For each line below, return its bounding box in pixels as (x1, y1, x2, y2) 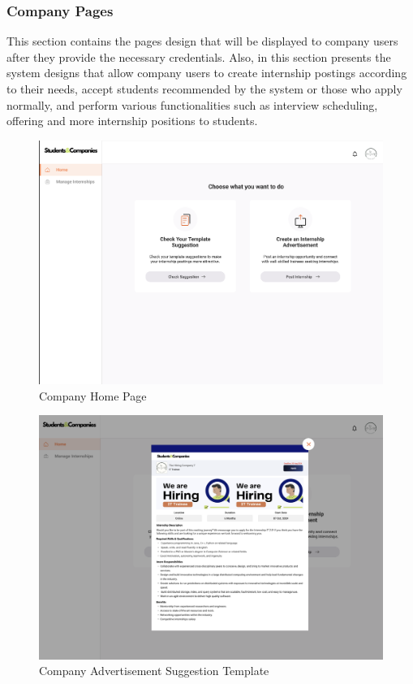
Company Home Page (39, 387, 147, 404)
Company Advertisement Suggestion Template (39, 662, 269, 679)
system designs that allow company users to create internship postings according (6, 64, 407, 81)
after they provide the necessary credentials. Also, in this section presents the (6, 48, 391, 65)
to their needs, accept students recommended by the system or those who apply (6, 80, 402, 97)
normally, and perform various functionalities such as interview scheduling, (6, 96, 378, 113)
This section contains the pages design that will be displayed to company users (6, 32, 398, 50)
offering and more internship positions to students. (6, 112, 258, 129)
